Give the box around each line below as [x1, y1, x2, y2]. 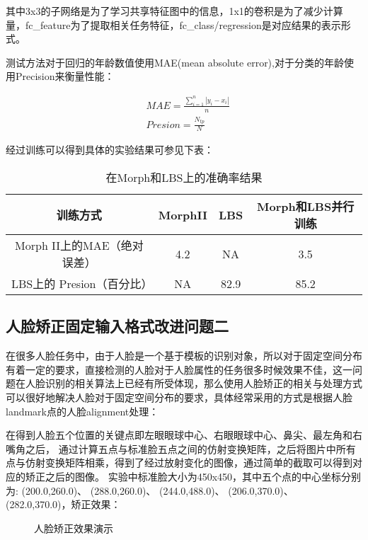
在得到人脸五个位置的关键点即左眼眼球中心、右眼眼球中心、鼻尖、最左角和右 [6, 427, 362, 442]
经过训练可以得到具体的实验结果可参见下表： [6, 142, 214, 157]
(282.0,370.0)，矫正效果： [6, 497, 121, 512]
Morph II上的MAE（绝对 [15, 237, 144, 254]
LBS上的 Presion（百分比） [11, 275, 153, 292]
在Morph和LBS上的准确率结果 [105, 169, 263, 186]
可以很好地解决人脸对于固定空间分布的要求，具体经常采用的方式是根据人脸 [6, 390, 352, 405]
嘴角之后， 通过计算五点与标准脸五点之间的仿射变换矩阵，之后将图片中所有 [6, 441, 356, 456]
